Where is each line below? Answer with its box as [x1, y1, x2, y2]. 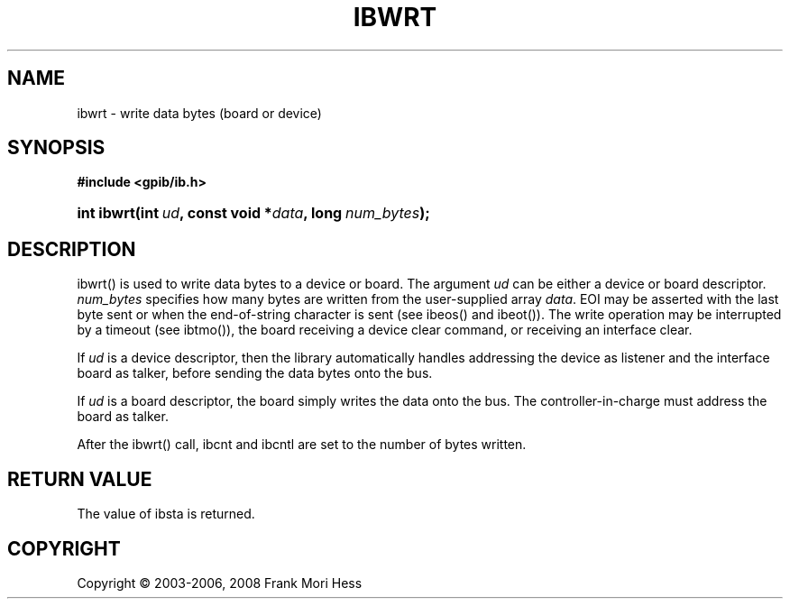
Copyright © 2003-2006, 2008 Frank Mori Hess [77, 574, 363, 591]
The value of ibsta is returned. [77, 506, 255, 522]
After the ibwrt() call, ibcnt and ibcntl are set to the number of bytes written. [77, 436, 527, 453]
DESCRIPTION [7, 237, 136, 261]
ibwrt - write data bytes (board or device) [77, 105, 322, 121]
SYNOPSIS [7, 136, 106, 160]
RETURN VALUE [7, 467, 152, 491]
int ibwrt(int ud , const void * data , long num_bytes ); [77, 204, 430, 223]
